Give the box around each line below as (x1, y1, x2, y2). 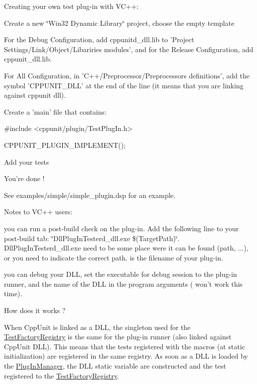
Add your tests (4, 156, 49, 167)
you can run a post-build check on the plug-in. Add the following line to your (4, 223, 239, 233)
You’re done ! (4, 173, 45, 184)
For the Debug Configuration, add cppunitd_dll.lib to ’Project (4, 34, 194, 45)
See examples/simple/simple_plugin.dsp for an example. (4, 190, 176, 200)
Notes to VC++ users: (4, 206, 72, 217)
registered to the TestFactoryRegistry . (4, 370, 119, 381)
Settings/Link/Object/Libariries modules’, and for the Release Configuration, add (4, 44, 254, 54)
